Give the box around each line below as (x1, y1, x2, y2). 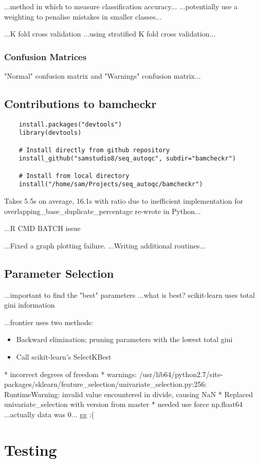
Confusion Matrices (4, 50, 87, 63)
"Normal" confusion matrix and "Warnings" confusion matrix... (4, 70, 201, 81)
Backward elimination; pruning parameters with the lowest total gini (16, 334, 233, 345)
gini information (4, 299, 55, 310)
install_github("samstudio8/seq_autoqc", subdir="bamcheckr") (18, 155, 236, 163)
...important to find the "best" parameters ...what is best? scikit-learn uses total (4, 289, 255, 300)
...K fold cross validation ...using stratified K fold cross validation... (4, 28, 216, 39)
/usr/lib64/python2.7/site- (139, 368, 223, 379)
